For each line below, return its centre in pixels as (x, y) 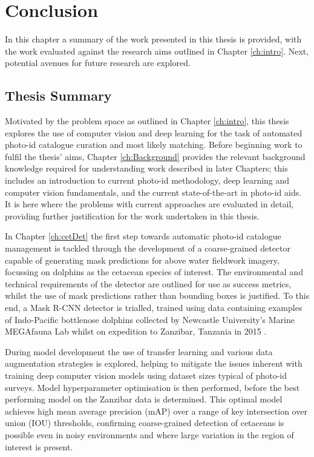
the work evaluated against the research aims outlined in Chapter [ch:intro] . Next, (157, 51)
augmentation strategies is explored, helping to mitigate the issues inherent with (154, 363)
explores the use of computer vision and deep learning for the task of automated (154, 132)
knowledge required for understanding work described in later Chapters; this (146, 168)
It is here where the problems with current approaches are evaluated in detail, (149, 204)
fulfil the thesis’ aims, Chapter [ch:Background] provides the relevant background (155, 156)
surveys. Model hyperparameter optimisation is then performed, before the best (152, 387)
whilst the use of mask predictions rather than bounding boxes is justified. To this (157, 295)
